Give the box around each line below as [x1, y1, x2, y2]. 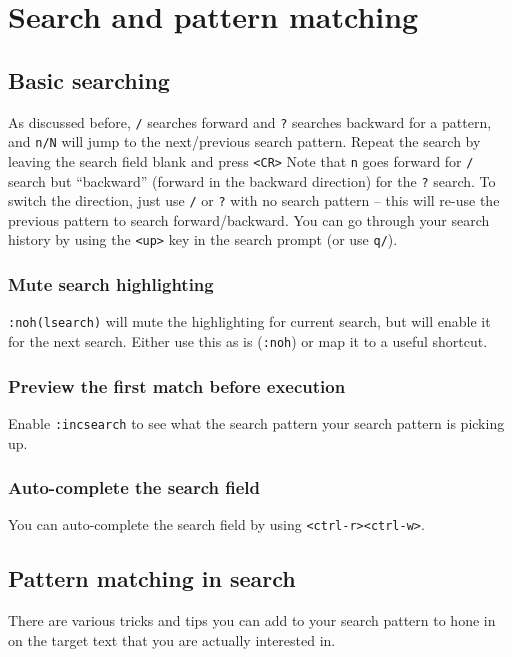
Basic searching [8, 64, 170, 95]
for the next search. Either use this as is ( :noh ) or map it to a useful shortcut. [8, 330, 488, 351]
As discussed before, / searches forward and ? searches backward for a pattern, [8, 111, 492, 132]
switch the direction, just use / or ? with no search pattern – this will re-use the [8, 190, 500, 211]
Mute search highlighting [8, 272, 214, 297]
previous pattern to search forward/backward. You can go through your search [8, 209, 490, 230]
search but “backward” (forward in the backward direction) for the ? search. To [8, 170, 496, 191]
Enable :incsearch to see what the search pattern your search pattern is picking [8, 412, 505, 433]
